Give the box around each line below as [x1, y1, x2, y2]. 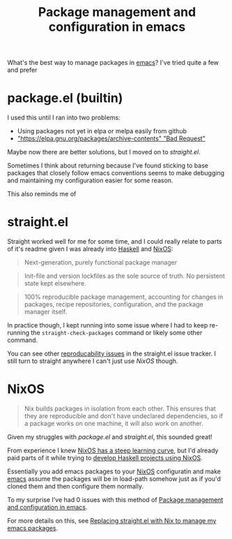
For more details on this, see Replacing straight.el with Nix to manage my [7, 517, 217, 524]
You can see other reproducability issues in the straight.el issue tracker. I [7, 350, 216, 358]
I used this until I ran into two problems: [7, 113, 121, 122]
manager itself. [24, 308, 68, 316]
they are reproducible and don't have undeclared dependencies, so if [24, 412, 224, 420]
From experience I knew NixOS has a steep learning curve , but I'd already [7, 446, 219, 455]
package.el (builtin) [7, 90, 123, 106]
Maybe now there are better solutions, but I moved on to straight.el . [7, 148, 201, 156]
